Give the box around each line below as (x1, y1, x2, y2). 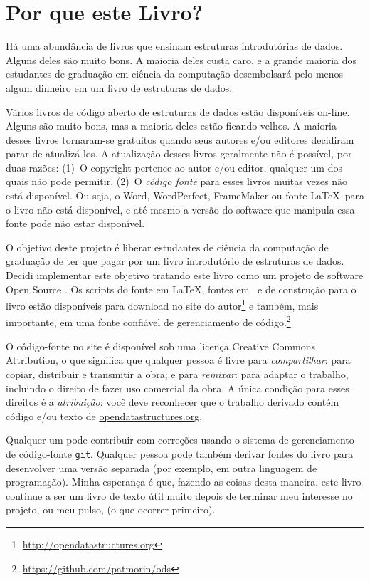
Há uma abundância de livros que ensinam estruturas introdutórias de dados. (6, 38, 343, 53)
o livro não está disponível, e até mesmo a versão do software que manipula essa (6, 201, 355, 216)
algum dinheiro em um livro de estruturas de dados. (6, 80, 233, 95)
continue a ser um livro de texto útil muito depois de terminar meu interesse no (6, 488, 353, 503)
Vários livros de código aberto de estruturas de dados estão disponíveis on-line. (6, 104, 350, 119)
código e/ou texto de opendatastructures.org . (6, 408, 203, 423)
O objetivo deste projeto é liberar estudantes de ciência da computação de (6, 239, 329, 254)
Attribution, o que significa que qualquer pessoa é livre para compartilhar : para (6, 352, 351, 367)
